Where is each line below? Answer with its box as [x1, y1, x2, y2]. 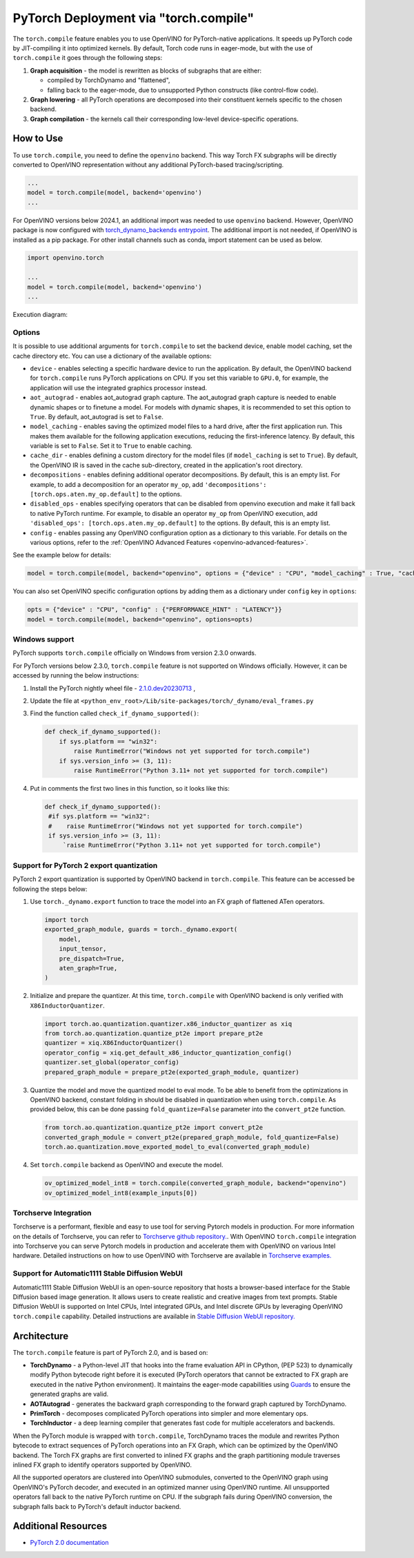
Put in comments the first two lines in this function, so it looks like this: [30, 784, 230, 792]
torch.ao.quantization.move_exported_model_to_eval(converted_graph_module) [44, 1143, 310, 1151]
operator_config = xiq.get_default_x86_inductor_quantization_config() [44, 1048, 293, 1057]
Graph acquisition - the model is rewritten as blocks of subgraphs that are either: [30, 66, 262, 75]
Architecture [12, 1330, 69, 1342]
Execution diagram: [12, 311, 68, 319]
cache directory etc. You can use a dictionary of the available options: [12, 352, 212, 360]
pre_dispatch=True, [59, 954, 126, 963]
